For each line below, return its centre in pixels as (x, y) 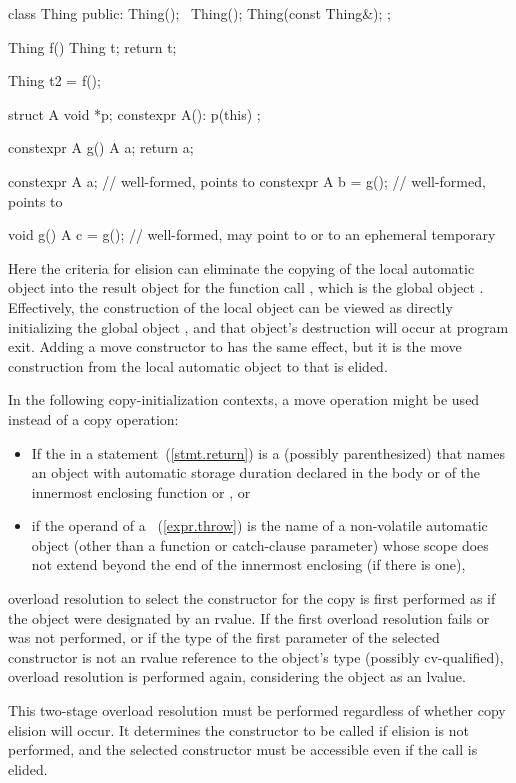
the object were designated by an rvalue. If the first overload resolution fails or (249, 617)
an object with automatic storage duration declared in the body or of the (256, 472)
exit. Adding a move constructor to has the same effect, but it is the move (235, 346)
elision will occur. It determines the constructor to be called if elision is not (238, 729)
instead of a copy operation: (93, 418)
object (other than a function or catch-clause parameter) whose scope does (260, 544)
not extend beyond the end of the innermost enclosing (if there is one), (248, 564)
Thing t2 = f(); (54, 80)
